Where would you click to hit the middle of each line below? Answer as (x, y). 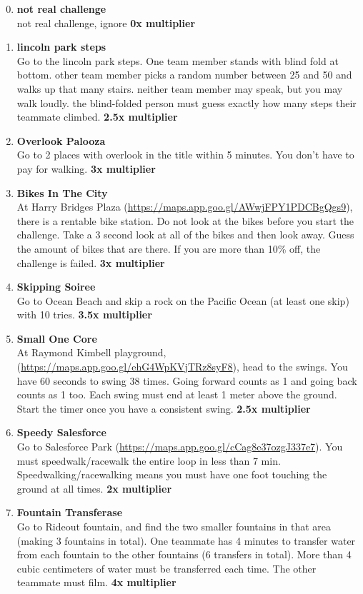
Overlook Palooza (61, 140)
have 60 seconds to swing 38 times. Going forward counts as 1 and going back (187, 380)
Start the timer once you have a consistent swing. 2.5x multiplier (164, 408)
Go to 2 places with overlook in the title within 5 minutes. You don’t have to (185, 155)
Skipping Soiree (56, 287)
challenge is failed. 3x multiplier (91, 262)
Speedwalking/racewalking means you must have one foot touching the (172, 474)
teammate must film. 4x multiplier (96, 582)
